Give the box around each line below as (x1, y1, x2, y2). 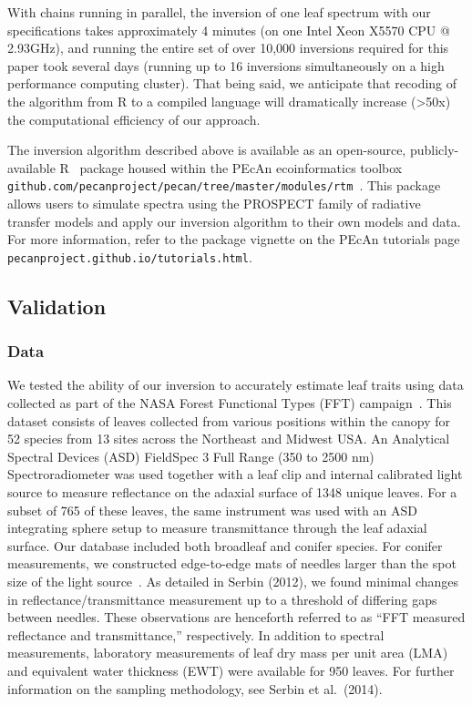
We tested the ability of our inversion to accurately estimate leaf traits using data (7, 375, 464, 394)
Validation (7, 291, 107, 320)
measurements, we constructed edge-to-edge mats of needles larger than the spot (7, 554, 457, 573)
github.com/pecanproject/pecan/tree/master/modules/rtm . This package (7, 176, 441, 195)
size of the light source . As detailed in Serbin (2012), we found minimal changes (7, 571, 459, 590)
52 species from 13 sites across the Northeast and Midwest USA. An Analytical (7, 429, 450, 448)
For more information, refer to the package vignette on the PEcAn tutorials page (7, 230, 460, 249)
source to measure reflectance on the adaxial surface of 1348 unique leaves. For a (7, 483, 457, 501)
